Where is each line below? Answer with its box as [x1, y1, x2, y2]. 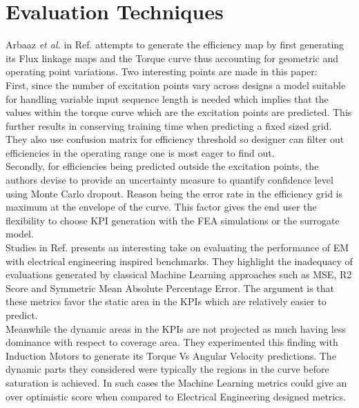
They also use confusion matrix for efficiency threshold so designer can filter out [6, 132, 345, 146]
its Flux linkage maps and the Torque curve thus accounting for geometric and [6, 50, 339, 65]
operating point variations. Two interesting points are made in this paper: [6, 64, 318, 79]
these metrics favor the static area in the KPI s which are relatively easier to [6, 294, 327, 309]
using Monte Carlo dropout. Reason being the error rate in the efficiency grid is [6, 186, 342, 200]
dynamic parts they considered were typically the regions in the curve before [6, 362, 329, 376]
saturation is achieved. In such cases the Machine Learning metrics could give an [6, 375, 347, 389]
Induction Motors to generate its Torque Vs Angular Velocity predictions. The [6, 348, 336, 362]
